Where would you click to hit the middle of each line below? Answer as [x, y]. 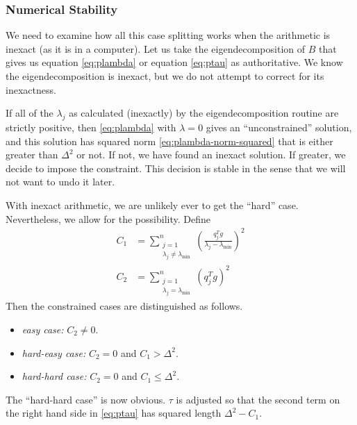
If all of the [30, 113]
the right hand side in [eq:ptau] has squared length [114, 413]
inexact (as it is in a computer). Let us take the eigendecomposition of [156, 48]
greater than [32, 155]
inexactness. [31, 89]
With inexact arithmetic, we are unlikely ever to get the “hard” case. [152, 205]
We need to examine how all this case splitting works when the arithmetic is [168, 35]
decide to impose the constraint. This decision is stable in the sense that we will [176, 168]
